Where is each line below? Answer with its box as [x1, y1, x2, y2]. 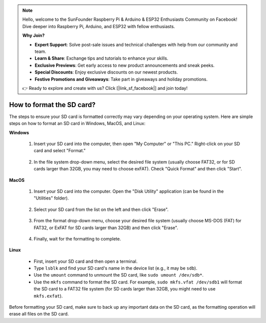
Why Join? [22, 33, 45, 39]
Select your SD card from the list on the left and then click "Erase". [33, 206, 169, 212]
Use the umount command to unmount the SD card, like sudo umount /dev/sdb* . [33, 272, 204, 278]
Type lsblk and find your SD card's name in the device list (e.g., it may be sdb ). [33, 265, 198, 271]
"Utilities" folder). [33, 195, 69, 201]
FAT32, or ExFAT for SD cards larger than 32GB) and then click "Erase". [33, 225, 178, 231]
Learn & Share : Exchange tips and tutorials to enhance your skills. [34, 55, 168, 61]
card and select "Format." [33, 148, 86, 154]
